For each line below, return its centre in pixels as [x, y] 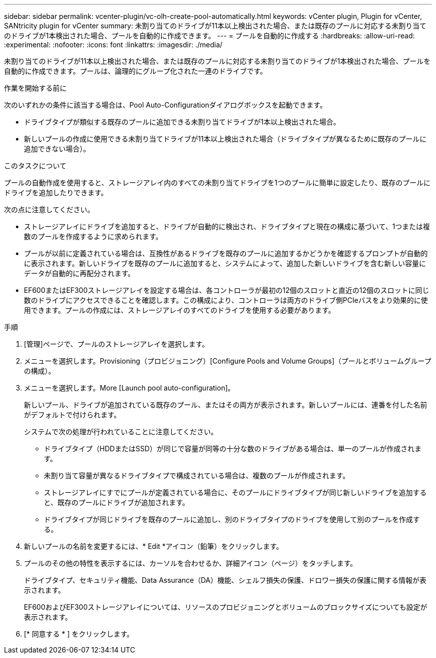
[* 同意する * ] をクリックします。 [79, 634]
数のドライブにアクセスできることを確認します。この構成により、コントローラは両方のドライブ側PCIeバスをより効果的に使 [226, 300]
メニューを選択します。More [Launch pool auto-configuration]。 [129, 388]
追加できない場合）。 [57, 149]
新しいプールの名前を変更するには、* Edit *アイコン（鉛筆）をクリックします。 [154, 546]
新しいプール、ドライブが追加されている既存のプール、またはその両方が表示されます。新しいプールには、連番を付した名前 [226, 405]
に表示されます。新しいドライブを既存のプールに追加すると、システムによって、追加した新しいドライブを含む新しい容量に [225, 263]
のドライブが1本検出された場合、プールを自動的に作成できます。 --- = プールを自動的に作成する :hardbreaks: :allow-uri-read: [210, 36]
